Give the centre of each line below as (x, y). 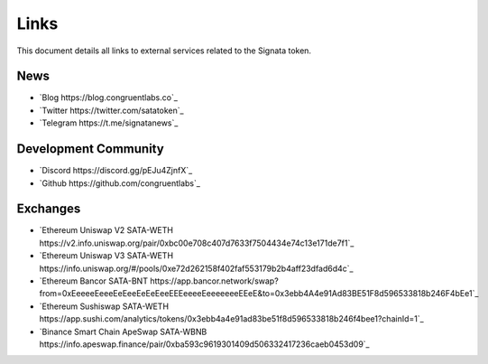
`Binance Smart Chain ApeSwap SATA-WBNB (123, 331)
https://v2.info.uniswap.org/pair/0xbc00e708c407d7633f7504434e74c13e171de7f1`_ (197, 243)
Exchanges (49, 209)
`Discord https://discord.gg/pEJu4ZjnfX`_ (116, 171)
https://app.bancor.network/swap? (214, 281)
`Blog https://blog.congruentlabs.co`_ (108, 98)
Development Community (90, 149)
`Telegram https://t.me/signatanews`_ (109, 123)
